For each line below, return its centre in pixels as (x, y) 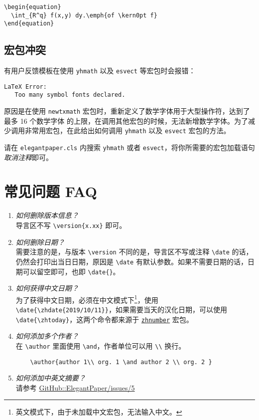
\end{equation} (29, 24)
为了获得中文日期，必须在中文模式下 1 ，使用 (87, 299)
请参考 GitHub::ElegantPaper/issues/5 (75, 387)
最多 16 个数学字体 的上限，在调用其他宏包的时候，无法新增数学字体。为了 (126, 120)
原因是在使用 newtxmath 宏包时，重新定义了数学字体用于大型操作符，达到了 (127, 111)
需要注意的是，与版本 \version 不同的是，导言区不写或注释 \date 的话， (134, 252)
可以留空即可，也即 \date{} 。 (71, 271)
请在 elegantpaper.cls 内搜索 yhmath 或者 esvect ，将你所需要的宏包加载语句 (129, 147)
